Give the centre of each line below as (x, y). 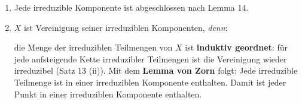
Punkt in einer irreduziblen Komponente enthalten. (108, 94)
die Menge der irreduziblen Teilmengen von (93, 47)
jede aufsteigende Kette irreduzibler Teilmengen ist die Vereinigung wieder (150, 59)
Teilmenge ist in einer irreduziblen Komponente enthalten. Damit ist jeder (150, 82)
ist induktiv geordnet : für (236, 47)
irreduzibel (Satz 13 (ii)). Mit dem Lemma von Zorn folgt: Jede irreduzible (156, 70)
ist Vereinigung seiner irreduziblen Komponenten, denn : (126, 27)
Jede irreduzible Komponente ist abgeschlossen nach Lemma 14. (131, 7)
